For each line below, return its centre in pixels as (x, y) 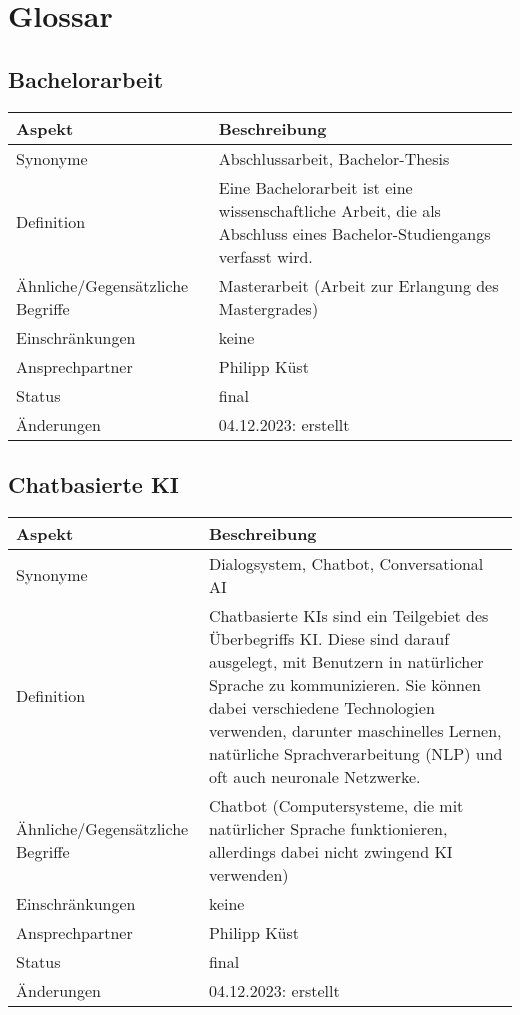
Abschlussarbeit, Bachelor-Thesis (334, 158)
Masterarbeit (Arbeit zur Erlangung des (358, 285)
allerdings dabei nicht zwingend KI (330, 851)
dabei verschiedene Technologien (321, 707)
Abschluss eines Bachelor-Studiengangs (354, 233)
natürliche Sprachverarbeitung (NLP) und (355, 753)
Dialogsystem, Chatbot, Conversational (346, 563)
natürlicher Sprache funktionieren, (328, 828)
